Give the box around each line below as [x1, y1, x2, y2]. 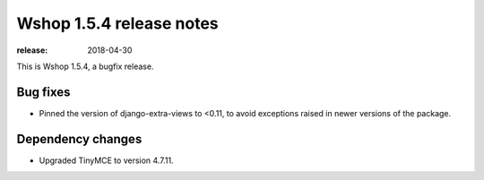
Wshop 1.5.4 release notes [16, 13, 219, 33]
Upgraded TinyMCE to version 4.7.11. [39, 155, 174, 166]
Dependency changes [16, 131, 143, 147]
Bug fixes [16, 84, 71, 99]
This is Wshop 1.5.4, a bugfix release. [16, 61, 154, 72]
